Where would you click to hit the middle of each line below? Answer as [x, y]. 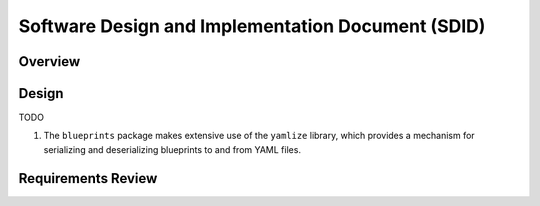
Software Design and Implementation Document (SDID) [252, 26]
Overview [49, 61]
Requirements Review [88, 178]
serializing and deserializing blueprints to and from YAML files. [172, 149]
